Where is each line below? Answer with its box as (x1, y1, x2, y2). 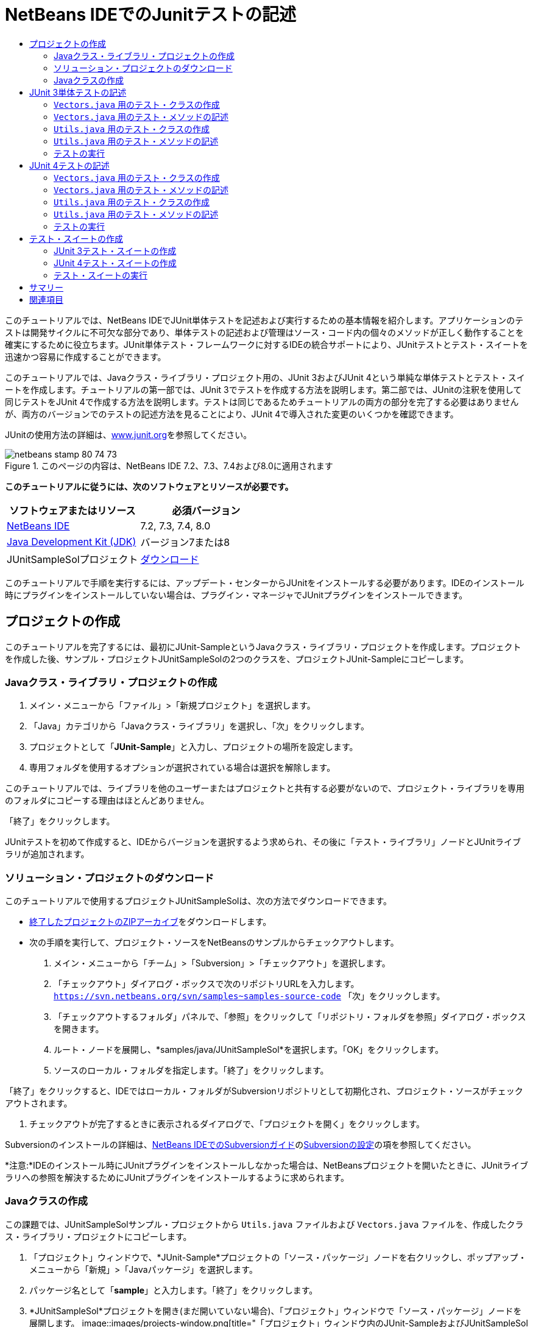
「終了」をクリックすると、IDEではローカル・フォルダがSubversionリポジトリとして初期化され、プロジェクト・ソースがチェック (5, 1086, 523, 1097)
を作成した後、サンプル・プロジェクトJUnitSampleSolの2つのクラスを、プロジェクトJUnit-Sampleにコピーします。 (5, 653, 469, 664)
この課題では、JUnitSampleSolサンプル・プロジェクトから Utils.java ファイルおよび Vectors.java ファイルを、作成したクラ (5, 1219, 524, 1230)
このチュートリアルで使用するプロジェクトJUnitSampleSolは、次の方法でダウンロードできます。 (5, 896, 392, 907)
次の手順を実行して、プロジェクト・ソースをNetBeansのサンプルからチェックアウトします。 (29, 937, 399, 948)
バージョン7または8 (140, 536, 230, 548)
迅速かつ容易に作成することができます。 (5, 351, 166, 362)
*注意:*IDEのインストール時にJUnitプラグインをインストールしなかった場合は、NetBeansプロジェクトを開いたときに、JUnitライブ (5, 1160, 528, 1171)
